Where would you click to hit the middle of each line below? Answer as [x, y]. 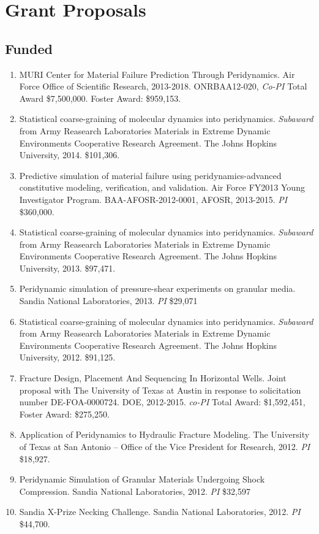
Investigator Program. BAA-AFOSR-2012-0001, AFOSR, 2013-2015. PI [153, 199]
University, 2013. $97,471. [67, 268]
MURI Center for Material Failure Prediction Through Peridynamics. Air [157, 74]
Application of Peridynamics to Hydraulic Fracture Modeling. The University [164, 434]
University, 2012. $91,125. [67, 357]
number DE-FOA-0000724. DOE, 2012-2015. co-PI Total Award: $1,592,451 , [162, 402]
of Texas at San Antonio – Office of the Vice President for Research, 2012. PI [165, 447]
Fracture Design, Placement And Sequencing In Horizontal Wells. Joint [153, 378]
